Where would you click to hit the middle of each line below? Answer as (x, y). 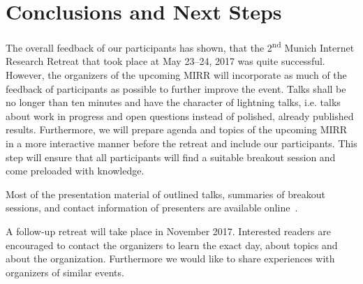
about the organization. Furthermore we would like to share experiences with (170, 259)
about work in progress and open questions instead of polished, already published (180, 115)
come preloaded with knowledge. (75, 171)
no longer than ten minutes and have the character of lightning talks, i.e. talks (173, 102)
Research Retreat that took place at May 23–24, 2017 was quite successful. (165, 61)
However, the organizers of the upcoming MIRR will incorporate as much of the (176, 74)
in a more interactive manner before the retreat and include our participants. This (181, 143)
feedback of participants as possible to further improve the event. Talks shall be (176, 88)
